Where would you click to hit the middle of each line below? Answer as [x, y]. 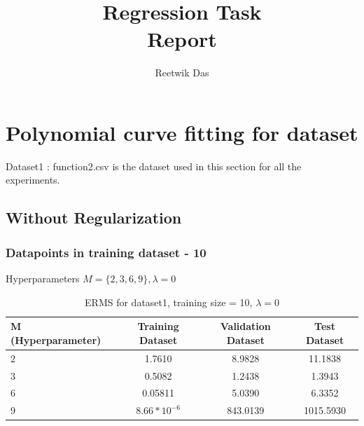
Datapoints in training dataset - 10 [106, 252]
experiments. [33, 180]
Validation [245, 326]
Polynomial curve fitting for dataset [182, 132]
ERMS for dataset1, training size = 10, [169, 302]
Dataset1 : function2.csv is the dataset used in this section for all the [154, 166]
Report [182, 39]
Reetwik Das [182, 73]
